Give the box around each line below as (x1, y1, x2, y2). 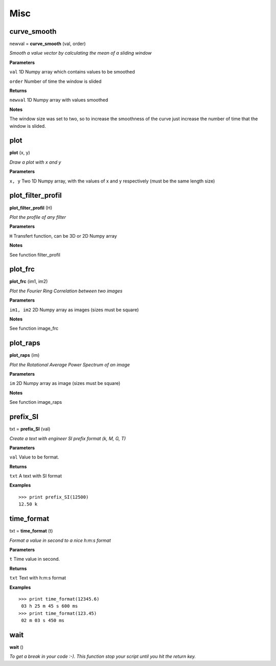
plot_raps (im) (9, 352, 40, 358)
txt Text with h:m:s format (9, 575, 66, 581)
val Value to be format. (9, 454, 59, 460)
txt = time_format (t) (9, 528, 53, 534)
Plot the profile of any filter (9, 214, 66, 220)
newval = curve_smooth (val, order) (9, 41, 86, 47)
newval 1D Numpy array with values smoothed (9, 97, 108, 103)
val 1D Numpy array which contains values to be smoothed (9, 69, 135, 75)
